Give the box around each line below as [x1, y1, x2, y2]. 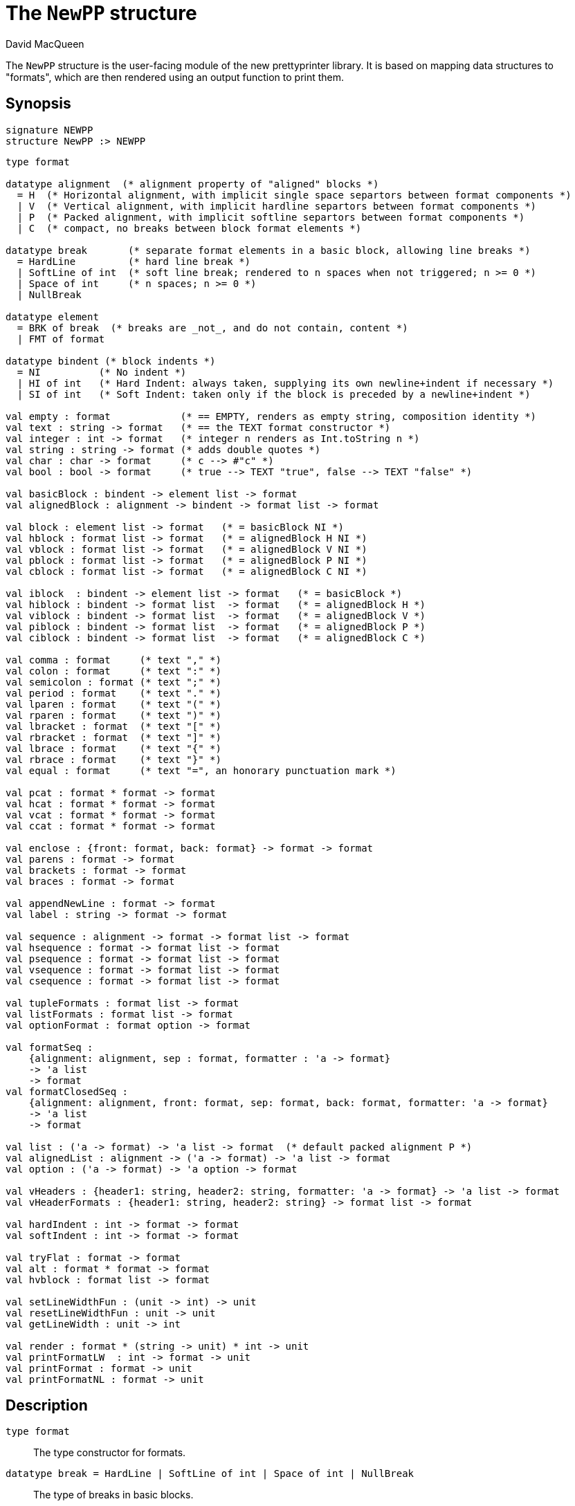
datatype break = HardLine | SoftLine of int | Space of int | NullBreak [6, 1468, 414, 1480]
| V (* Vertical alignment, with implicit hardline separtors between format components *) [17, 200, 537, 212]
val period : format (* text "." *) [6, 687, 221, 699]
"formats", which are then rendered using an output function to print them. [6, 71, 345, 83]
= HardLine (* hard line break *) [17, 255, 251, 267]
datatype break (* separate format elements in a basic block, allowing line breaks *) [6, 244, 531, 256]
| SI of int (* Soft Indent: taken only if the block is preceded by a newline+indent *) [17, 388, 531, 400]
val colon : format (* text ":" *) [6, 665, 221, 677]
